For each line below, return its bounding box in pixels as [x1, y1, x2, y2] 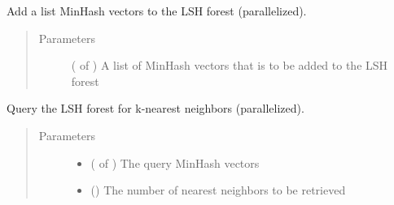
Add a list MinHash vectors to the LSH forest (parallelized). [7, 2, 307, 19]
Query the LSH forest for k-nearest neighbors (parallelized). [7, 100, 304, 117]
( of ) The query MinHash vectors [90, 154, 260, 171]
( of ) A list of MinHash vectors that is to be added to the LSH [71, 57, 388, 74]
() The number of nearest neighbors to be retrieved [90, 182, 346, 199]
